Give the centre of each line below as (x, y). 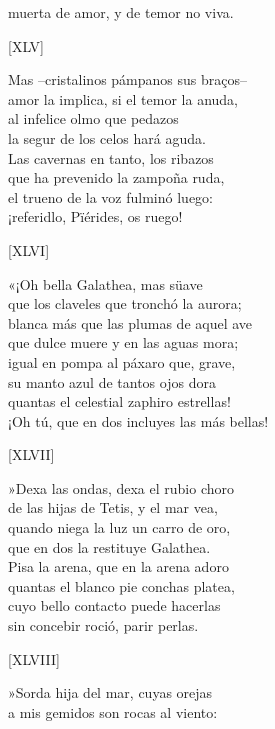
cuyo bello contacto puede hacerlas (114, 605)
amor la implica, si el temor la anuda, (123, 98)
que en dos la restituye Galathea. (109, 546)
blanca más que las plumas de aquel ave (130, 322)
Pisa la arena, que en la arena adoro (118, 566)
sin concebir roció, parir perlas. (103, 625)
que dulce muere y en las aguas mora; (123, 342)
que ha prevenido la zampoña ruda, (116, 177)
